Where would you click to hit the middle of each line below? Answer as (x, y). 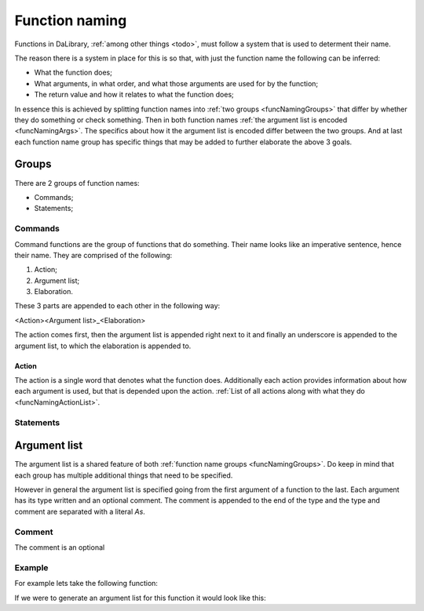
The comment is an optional (60, 547)
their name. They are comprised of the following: (93, 255)
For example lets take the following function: (86, 584)
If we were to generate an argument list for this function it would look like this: (140, 598)
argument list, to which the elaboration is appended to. (103, 346)
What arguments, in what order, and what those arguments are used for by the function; (176, 83)
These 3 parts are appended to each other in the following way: (117, 306)
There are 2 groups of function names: (77, 183)
